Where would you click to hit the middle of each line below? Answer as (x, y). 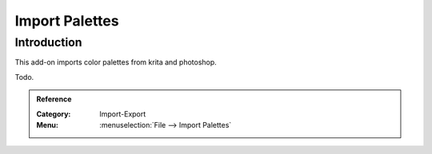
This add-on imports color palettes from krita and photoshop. (116, 62)
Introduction (48, 42)
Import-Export (123, 114)
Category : (54, 114)
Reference (54, 99)
